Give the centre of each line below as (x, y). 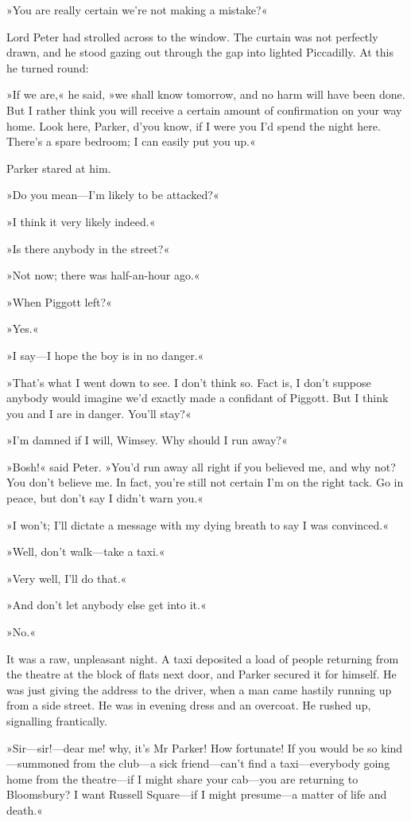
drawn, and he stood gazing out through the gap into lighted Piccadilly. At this (200, 52)
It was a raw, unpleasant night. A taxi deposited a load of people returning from (203, 658)
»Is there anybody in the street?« (88, 248)
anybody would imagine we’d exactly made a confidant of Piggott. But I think (198, 398)
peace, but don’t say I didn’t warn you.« (105, 498)
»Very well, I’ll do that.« (67, 578)
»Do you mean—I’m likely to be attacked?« (113, 195)
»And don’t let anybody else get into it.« (107, 605)
